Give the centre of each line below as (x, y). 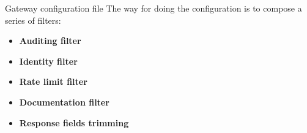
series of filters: (33, 20)
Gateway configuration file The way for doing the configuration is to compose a (153, 8)
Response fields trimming (74, 122)
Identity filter (48, 61)
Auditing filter (50, 41)
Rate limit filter (53, 81)
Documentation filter (64, 102)
